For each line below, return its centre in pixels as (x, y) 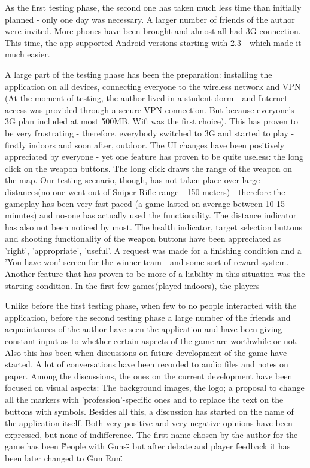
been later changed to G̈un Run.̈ (64, 458)
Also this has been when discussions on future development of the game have (146, 352)
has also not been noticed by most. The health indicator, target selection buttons (154, 227)
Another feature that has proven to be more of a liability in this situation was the (155, 274)
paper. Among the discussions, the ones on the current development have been (149, 376)
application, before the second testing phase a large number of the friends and (148, 317)
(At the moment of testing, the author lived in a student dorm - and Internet (146, 98)
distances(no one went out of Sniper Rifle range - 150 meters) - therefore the (145, 191)
